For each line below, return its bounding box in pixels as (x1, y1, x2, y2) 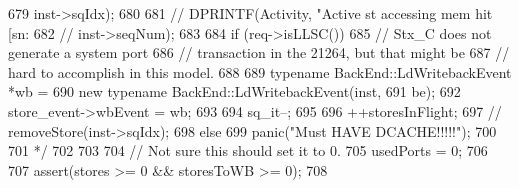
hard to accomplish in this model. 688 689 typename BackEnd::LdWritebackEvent (8, 61, 512, 82)
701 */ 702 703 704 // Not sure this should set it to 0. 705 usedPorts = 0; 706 (8, 140, 488, 161)
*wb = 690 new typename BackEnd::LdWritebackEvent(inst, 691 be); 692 (8, 81, 461, 102)
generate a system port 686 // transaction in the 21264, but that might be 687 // (8, 42, 510, 63)
